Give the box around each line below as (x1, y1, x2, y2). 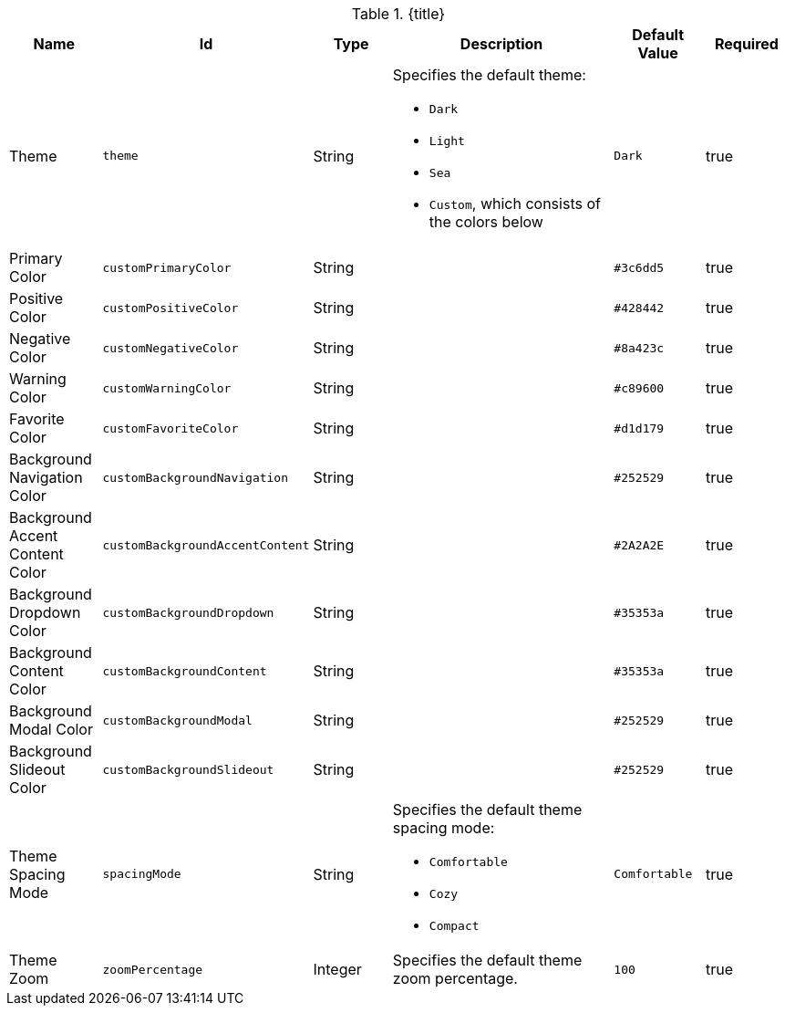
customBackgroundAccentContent (102, 538, 310, 552)
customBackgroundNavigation (102, 470, 289, 485)
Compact (429, 919, 480, 933)
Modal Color (9, 720, 93, 738)
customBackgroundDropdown (102, 605, 274, 620)
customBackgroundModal (102, 713, 253, 727)
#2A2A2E (614, 538, 665, 552)
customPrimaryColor (102, 260, 232, 275)
